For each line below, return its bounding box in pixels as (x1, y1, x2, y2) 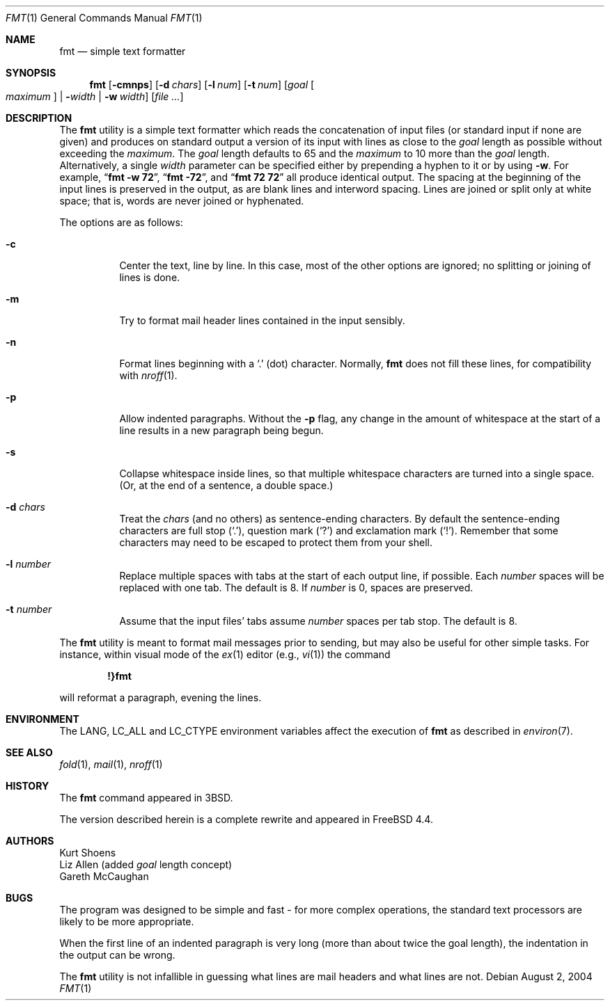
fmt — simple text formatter (59, 45, 186, 57)
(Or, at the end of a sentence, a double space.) (119, 479, 334, 491)
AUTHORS (6, 835, 54, 847)
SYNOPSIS (6, 67, 56, 79)
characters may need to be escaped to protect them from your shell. (119, 536, 432, 548)
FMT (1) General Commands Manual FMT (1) (6, 12, 203, 24)
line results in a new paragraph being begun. (119, 424, 324, 436)
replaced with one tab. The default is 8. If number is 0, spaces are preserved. (119, 582, 474, 593)
